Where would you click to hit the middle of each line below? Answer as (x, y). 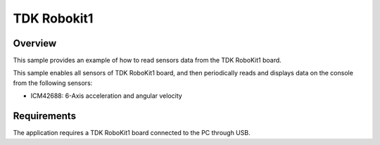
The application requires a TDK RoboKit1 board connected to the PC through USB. (132, 133)
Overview (35, 43)
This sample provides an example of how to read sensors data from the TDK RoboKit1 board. (147, 61)
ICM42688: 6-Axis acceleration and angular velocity (106, 96)
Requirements (45, 116)
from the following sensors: (53, 83)
